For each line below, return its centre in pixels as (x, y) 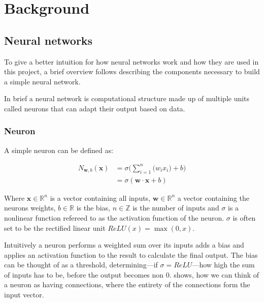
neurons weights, (30, 208)
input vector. (24, 295)
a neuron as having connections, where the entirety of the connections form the (127, 284)
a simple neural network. (42, 81)
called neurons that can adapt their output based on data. (95, 108)
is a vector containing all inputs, (100, 198)
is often (244, 217)
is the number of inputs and (176, 208)
